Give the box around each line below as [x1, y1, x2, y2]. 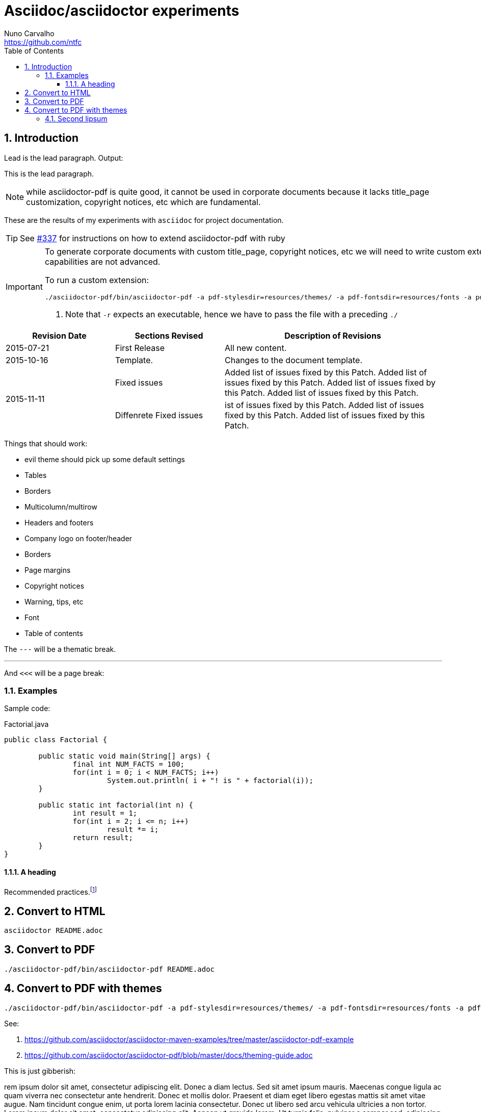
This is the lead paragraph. [4, 169, 94, 178]
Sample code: [4, 704, 50, 713]
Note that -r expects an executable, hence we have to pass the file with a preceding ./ [65, 309, 398, 319]
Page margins [24, 565, 71, 574]
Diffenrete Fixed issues [115, 410, 203, 420]
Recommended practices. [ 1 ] [4, 886, 97, 896]
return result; [72, 833, 133, 842]
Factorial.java [4, 720, 49, 729]
